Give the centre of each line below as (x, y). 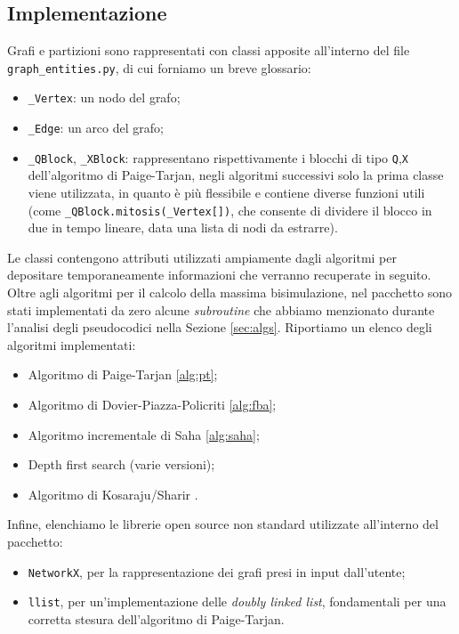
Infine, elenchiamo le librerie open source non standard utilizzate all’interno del (223, 524)
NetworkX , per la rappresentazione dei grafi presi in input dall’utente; (217, 571)
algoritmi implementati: (72, 344)
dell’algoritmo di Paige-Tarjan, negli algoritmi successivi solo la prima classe (236, 175)
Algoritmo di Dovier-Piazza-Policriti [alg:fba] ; (152, 405)
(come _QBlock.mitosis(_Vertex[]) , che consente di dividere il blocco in (230, 210)
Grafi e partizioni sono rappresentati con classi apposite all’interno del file (209, 50)
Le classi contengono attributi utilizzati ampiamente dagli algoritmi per (202, 257)
